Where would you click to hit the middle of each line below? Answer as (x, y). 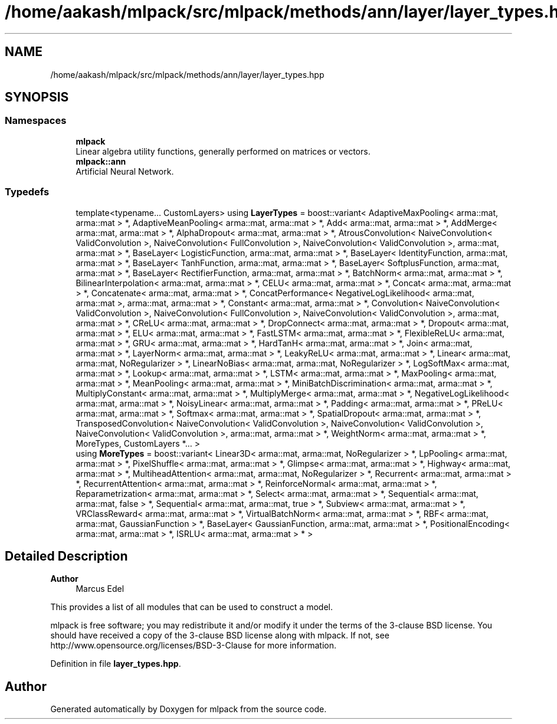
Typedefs (27, 192)
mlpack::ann (101, 161)
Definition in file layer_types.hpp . (116, 664)
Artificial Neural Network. (125, 171)
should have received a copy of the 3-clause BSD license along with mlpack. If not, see (220, 635)
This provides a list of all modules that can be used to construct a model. (191, 607)
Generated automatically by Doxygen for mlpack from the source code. (189, 709)
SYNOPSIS (37, 97)
